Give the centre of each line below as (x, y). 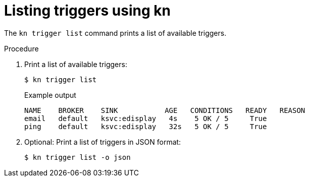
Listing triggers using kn (87, 11)
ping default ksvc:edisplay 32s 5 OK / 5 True (146, 126)
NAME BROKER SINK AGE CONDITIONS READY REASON (165, 110)
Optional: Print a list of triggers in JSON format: (103, 142)
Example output (50, 95)
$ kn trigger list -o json (78, 157)
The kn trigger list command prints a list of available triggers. (115, 33)
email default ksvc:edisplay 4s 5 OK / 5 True (146, 118)
